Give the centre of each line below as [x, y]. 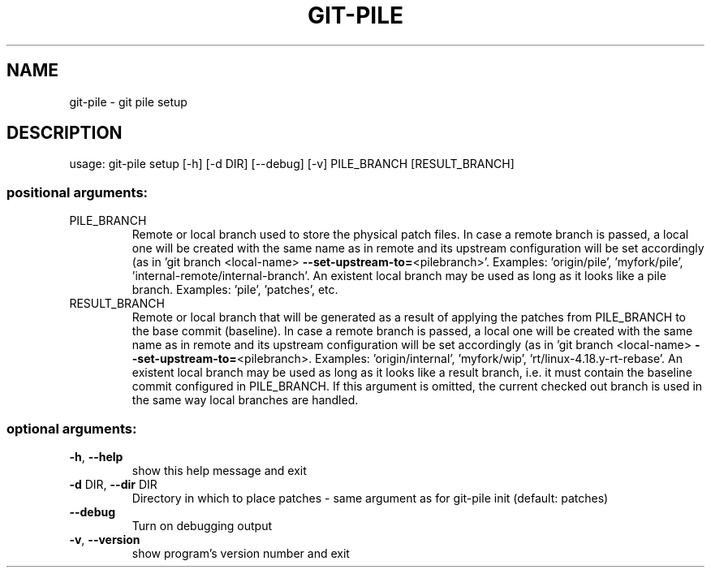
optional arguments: [72, 428]
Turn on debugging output [202, 525]
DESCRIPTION [65, 133]
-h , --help [96, 456]
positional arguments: [78, 192]
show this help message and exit [219, 470]
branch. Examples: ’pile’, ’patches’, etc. [235, 290]
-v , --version [105, 539]
